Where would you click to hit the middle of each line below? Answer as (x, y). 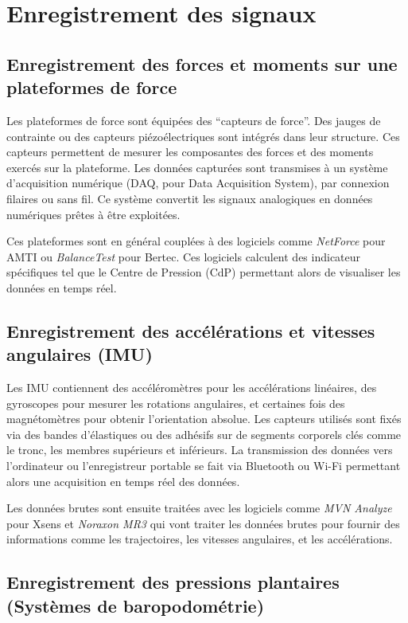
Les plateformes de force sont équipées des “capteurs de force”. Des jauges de (194, 120)
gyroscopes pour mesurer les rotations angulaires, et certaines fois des (176, 403)
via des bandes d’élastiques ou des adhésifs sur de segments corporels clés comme (204, 434)
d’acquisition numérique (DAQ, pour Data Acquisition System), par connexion (198, 183)
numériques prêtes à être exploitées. (93, 214)
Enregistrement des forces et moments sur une (202, 63)
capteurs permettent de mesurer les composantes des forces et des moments (190, 152)
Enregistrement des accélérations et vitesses (191, 330)
